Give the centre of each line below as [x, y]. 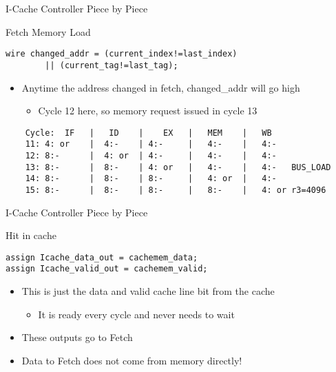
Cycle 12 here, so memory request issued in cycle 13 [148, 111]
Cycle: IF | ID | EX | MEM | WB [148, 133]
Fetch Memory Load [48, 31]
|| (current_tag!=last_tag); [112, 65]
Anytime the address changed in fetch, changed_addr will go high [161, 87]
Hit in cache [31, 235]
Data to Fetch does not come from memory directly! [132, 360]
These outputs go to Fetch [77, 337]
